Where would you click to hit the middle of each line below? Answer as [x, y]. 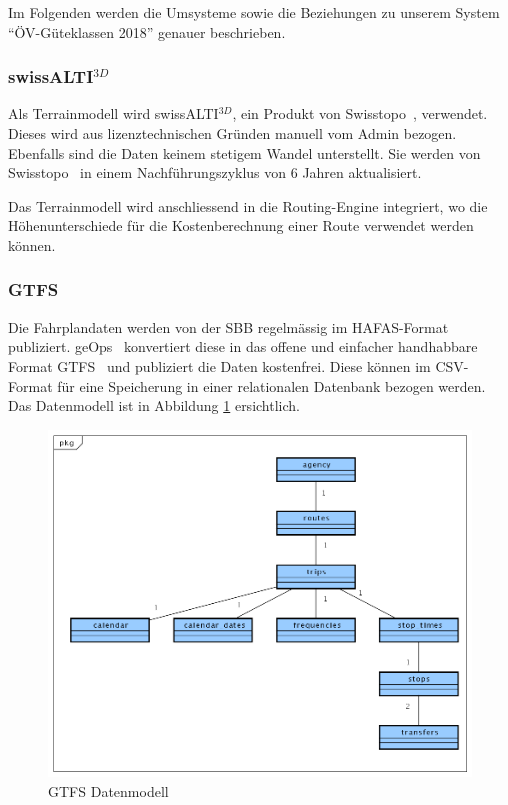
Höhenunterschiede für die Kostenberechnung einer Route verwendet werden [241, 225]
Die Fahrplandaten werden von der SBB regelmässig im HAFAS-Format [228, 326]
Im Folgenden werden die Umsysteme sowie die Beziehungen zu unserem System [254, 12]
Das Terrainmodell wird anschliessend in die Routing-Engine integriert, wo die [248, 205]
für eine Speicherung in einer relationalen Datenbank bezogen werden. [271, 385]
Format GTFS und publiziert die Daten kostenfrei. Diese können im [219, 365]
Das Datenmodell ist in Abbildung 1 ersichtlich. [154, 405]
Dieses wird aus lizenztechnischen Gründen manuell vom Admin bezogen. [232, 133]
